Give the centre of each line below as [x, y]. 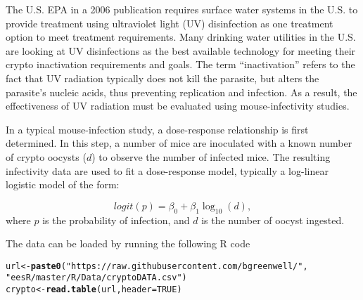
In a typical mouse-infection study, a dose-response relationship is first [157, 129]
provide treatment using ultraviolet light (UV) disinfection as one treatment [170, 23]
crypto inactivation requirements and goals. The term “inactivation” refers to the [180, 64]
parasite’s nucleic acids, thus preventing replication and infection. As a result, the [181, 92]
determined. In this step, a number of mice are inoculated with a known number [179, 143]
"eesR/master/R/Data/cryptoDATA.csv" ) [96, 278]
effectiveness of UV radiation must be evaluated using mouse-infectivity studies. [178, 106]
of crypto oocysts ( [46, 156]
